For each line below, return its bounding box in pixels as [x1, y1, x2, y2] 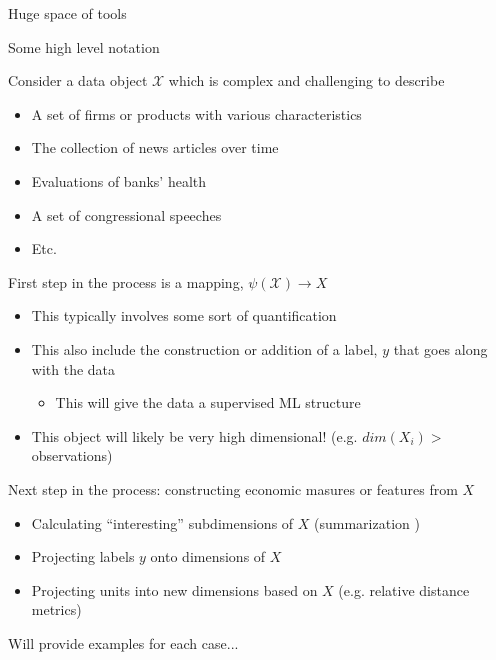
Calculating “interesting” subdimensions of [31, 512, 294, 533]
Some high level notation [8, 36, 160, 57]
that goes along [393, 338, 488, 359]
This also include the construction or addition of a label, [31, 338, 378, 359]
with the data [31, 358, 116, 379]
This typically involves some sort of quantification [31, 305, 337, 326]
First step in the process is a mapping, [8, 271, 244, 292]
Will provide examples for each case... [8, 632, 239, 653]
